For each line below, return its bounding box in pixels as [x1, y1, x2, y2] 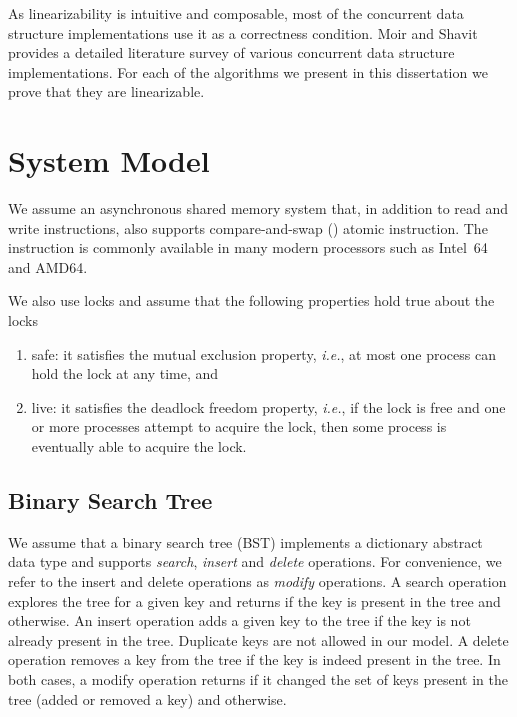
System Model [8, 140, 210, 181]
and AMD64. [8, 256, 88, 277]
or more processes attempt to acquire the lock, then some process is [31, 416, 447, 437]
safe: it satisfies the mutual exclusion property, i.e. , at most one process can [31, 343, 496, 364]
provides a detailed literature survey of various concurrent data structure [8, 42, 455, 63]
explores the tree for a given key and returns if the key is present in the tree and [8, 590, 501, 611]
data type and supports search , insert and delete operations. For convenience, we [8, 551, 502, 572]
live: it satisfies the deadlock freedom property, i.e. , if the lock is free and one [31, 396, 506, 417]
